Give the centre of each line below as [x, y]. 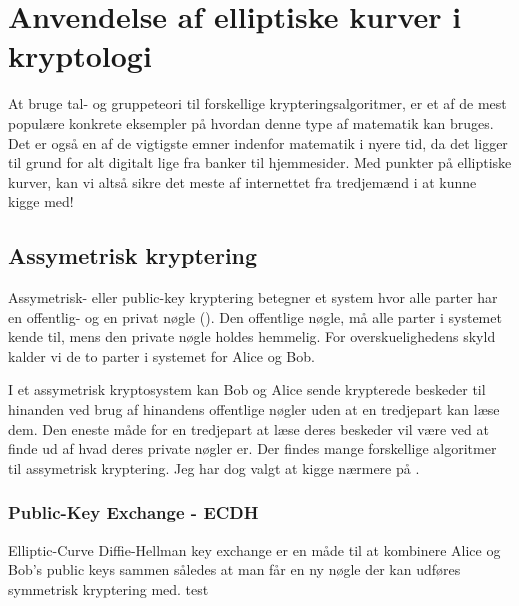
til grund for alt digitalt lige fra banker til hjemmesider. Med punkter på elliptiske [260, 162]
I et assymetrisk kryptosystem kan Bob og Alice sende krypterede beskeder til [247, 389]
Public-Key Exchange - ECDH [133, 512]
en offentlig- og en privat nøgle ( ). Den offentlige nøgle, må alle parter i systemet [255, 316]
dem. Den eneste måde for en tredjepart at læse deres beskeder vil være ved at [248, 428]
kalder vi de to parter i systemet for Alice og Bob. [161, 355]
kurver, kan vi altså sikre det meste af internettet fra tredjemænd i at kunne [242, 181]
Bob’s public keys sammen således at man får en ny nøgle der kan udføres [234, 569]
